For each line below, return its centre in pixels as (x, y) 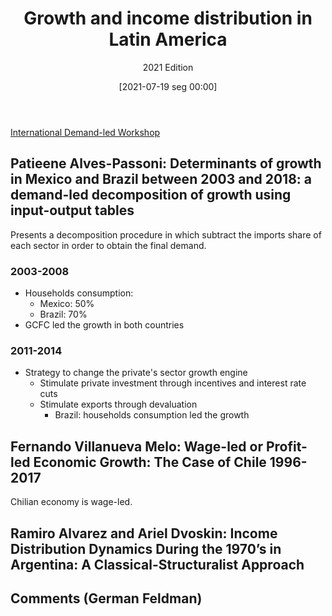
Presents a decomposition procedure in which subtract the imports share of (166, 234)
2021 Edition (168, 67)
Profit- (286, 446)
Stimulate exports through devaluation (118, 404)
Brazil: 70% (63, 314)
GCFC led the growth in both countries (104, 325)
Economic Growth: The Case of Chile (150, 462)
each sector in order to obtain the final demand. (108, 245)
